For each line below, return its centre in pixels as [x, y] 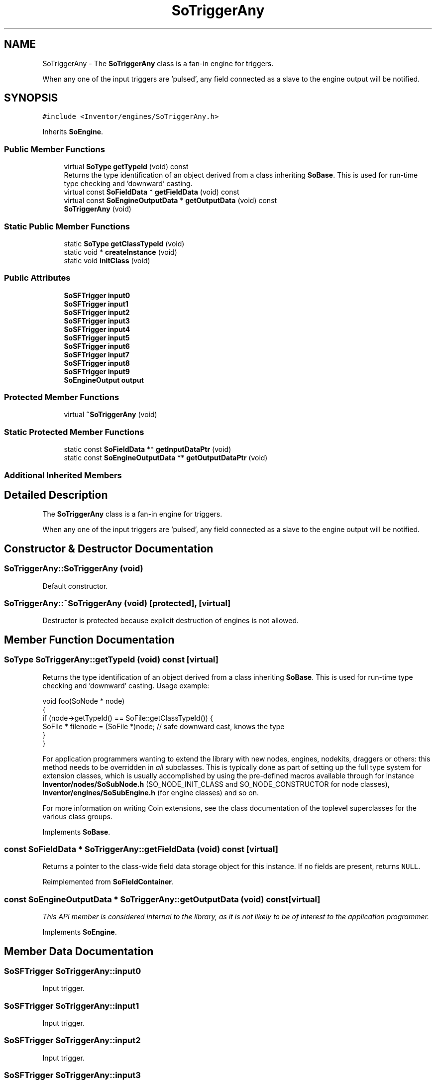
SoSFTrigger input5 [97, 337]
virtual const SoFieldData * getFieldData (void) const [152, 192]
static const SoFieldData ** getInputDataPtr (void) [148, 449]
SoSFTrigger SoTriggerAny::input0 [73, 971]
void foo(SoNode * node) [84, 701]
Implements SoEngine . [80, 932]
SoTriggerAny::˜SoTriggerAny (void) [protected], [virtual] [117, 603]
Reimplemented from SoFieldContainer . [108, 882]
